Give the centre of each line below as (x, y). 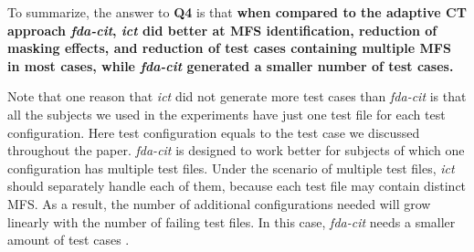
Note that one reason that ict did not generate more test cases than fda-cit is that (237, 96)
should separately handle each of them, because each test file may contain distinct (237, 186)
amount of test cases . (68, 240)
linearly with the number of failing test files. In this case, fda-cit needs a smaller (232, 221)
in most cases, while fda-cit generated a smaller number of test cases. (231, 65)
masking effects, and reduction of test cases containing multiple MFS (229, 48)
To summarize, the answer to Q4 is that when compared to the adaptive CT (237, 12)
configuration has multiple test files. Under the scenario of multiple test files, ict (231, 168)
